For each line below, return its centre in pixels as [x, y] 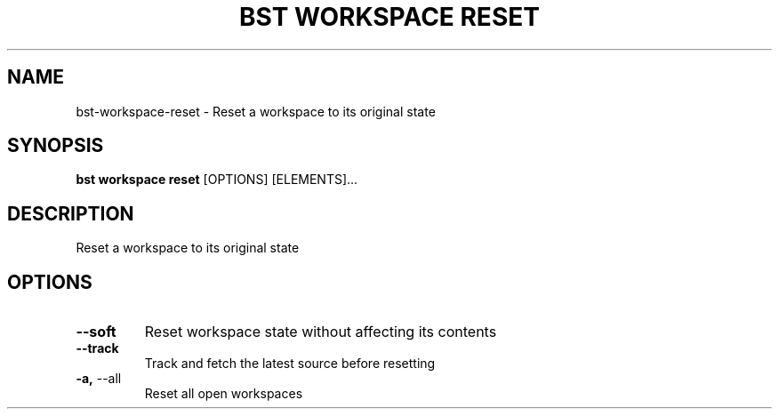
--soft [96, 332]
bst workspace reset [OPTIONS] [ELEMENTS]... [217, 180]
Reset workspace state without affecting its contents [321, 332]
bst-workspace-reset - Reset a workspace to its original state [256, 111]
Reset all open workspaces [224, 394]
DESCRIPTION [71, 213]
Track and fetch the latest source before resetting [290, 364]
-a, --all [99, 379]
